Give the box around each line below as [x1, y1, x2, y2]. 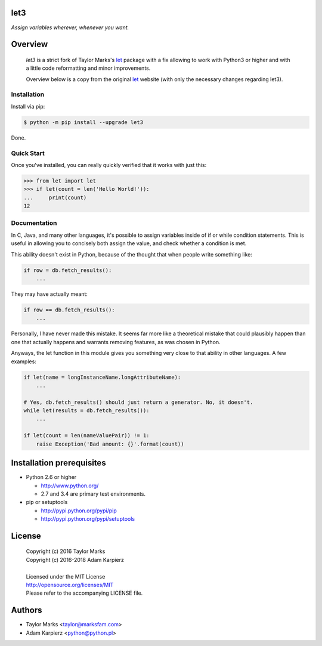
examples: [11, 358, 37, 365]
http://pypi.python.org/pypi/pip [41, 507, 117, 514]
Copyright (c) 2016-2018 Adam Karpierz [26, 556, 125, 563]
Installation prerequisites [11, 458, 107, 468]
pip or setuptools [26, 499, 68, 506]
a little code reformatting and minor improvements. [26, 64, 151, 72]
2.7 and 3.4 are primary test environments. [41, 490, 146, 497]
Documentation [11, 219, 57, 227]
